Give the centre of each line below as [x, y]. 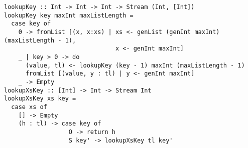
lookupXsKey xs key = [40, 99]
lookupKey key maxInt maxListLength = [69, 15]
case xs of [29, 107]
